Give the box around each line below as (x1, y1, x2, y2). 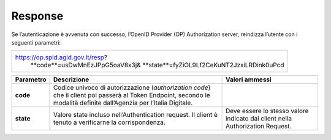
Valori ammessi (225, 75, 272, 84)
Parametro (15, 75, 47, 84)
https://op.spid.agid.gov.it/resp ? (15, 53, 108, 62)
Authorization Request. (225, 122, 292, 131)
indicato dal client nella (225, 114, 292, 123)
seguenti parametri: (11, 39, 61, 46)
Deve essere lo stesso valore (225, 107, 309, 116)
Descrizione (53, 75, 89, 84)
